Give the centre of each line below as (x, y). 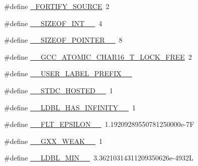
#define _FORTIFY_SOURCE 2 (57, 6)
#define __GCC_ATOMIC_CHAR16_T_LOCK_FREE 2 (98, 56)
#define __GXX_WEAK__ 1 (53, 141)
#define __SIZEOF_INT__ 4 (53, 23)
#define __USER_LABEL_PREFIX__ (68, 73)
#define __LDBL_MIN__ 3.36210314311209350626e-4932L (99, 158)
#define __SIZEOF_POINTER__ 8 (63, 40)
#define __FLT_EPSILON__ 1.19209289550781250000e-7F (99, 124)
